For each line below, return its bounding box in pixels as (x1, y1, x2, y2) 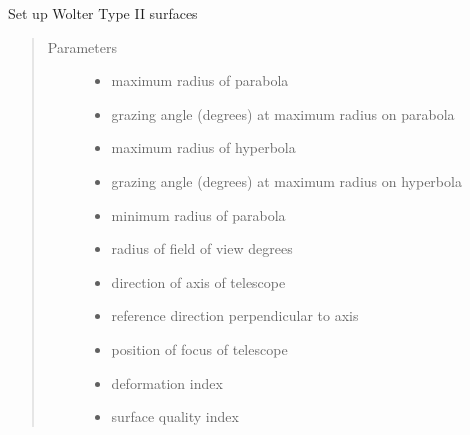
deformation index (111, 372, 223, 393)
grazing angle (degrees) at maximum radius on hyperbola (111, 170, 462, 191)
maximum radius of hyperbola (111, 137, 296, 158)
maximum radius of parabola (111, 70, 289, 91)
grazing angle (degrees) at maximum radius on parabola (111, 103, 455, 124)
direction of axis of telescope (111, 271, 286, 292)
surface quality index (111, 406, 239, 427)
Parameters (47, 36, 117, 57)
